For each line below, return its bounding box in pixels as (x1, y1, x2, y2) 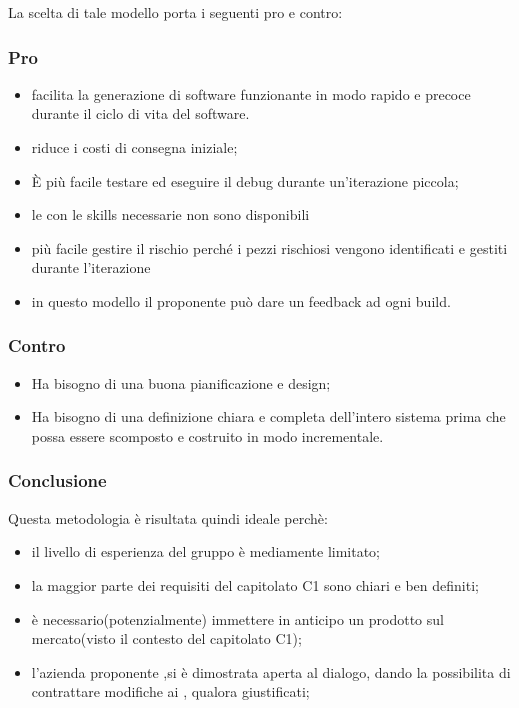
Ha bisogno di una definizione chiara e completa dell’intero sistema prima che (31, 406, 506, 427)
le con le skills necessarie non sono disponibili (31, 204, 310, 225)
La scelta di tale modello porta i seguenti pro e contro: (8, 2, 343, 22)
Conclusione (8, 468, 107, 493)
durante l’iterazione (31, 257, 151, 278)
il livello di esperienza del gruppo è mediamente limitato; (31, 541, 381, 562)
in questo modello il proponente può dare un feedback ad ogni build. (31, 290, 451, 311)
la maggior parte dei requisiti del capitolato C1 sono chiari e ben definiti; (31, 574, 479, 595)
